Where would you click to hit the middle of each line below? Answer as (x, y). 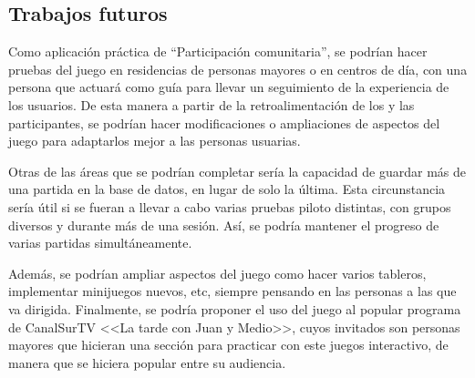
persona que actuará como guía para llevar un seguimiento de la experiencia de (229, 87)
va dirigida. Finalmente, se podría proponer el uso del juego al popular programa (235, 308)
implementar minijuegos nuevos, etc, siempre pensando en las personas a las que (232, 291)
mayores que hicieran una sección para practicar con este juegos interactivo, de (228, 345)
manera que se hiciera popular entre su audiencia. (147, 362)
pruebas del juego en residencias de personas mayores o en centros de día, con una (238, 69)
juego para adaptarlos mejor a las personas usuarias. (155, 141)
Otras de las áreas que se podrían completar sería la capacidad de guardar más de (237, 171)
